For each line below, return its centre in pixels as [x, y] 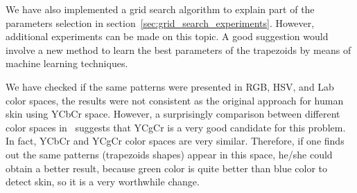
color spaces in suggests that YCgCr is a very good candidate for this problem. [176, 127]
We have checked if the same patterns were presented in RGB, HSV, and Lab [170, 86]
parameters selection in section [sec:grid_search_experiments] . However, [160, 22]
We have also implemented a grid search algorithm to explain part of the [160, 9]
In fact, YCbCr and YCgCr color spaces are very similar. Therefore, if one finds [175, 141]
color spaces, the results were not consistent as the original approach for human [175, 100]
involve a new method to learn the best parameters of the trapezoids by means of [178, 49]
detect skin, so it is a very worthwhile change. [103, 182]
